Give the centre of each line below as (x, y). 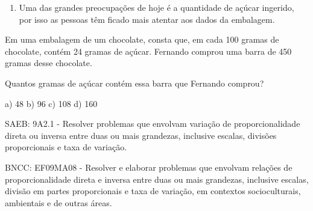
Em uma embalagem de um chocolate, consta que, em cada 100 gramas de (142, 39)
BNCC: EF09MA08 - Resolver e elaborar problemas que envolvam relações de (149, 167)
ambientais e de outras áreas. (58, 202)
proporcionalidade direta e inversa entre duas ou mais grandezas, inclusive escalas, (157, 179)
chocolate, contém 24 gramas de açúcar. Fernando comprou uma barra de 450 (148, 51)
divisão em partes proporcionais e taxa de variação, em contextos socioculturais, (153, 191)
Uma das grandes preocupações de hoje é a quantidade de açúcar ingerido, (156, 7)
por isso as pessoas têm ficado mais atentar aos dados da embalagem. (147, 19)
